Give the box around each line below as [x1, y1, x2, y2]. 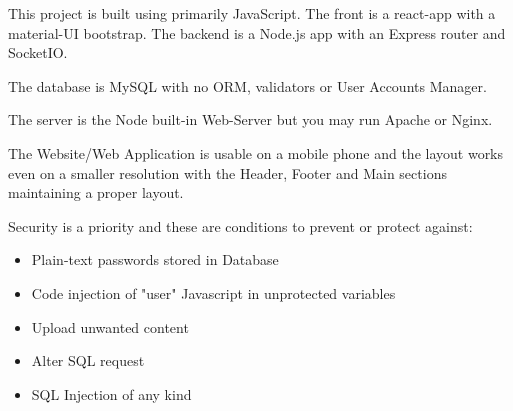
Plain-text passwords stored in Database [31, 249, 279, 270]
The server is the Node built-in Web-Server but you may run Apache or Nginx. [8, 109, 493, 130]
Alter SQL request [31, 350, 145, 371]
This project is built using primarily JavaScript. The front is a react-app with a [8, 3, 496, 23]
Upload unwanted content [31, 316, 189, 337]
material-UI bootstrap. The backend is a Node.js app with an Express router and [8, 22, 506, 43]
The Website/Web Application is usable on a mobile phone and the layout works [8, 142, 504, 163]
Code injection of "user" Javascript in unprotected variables [31, 282, 396, 303]
